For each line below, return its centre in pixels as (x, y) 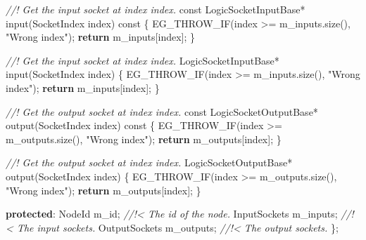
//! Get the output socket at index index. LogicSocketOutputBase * (149, 162)
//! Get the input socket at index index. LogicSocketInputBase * (143, 60)
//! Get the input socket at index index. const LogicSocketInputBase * (156, 9)
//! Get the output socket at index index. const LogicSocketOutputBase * (162, 111)
